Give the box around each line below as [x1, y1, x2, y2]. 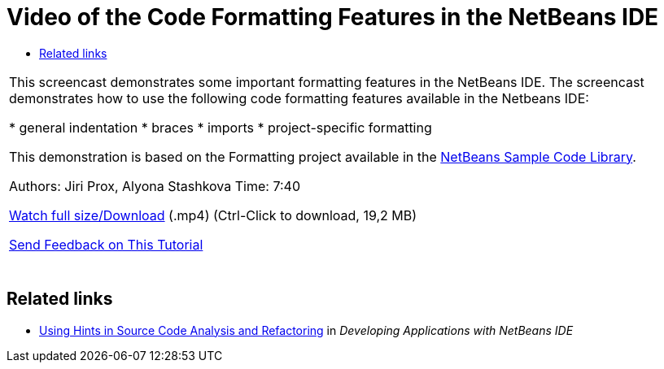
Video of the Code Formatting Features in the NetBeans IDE [7, 3, 659, 31]
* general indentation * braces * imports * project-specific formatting [9, 119, 432, 136]
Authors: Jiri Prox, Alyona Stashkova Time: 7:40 [9, 177, 300, 194]
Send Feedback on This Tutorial [9, 236, 203, 253]
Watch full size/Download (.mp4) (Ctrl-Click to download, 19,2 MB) [9, 206, 417, 224]
